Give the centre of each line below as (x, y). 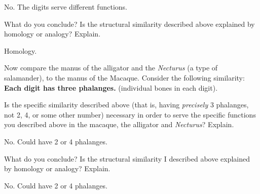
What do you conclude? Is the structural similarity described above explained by (129, 24)
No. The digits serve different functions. (66, 7)
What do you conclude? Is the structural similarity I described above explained (127, 158)
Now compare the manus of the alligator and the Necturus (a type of (111, 68)
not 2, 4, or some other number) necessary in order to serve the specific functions (130, 114)
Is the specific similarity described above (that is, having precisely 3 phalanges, (126, 105)
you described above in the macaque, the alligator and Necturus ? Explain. (119, 124)
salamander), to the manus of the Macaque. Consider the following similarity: (124, 77)
